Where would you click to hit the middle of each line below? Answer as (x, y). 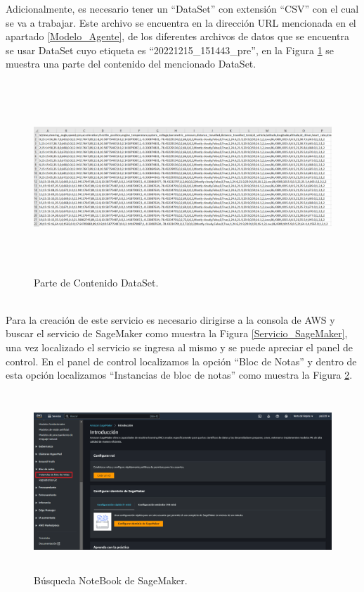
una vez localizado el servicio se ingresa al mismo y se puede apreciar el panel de (179, 347)
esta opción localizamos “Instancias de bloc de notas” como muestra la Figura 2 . (179, 375)
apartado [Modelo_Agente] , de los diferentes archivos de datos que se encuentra (177, 36)
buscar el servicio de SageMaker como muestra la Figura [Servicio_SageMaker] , (177, 333)
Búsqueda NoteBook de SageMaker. (111, 580)
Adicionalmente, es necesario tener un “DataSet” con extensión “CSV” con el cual (182, 8)
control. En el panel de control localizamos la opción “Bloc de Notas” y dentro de (181, 361)
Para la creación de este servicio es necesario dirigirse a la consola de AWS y (170, 319)
